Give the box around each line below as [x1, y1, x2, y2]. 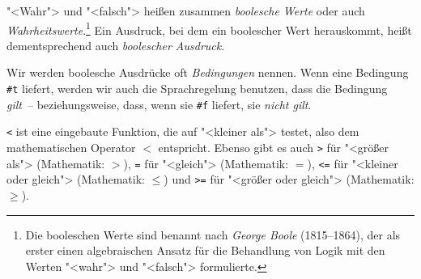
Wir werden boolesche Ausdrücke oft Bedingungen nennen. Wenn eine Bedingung [6, 64, 409, 81]
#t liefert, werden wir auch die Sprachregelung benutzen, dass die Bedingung [6, 80, 388, 97]
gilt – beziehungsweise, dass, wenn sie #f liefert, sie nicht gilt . [6, 95, 312, 112]
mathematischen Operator [6, 139, 136, 155]
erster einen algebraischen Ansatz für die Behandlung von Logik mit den [25, 242, 385, 259]
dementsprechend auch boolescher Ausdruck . [6, 36, 225, 53]
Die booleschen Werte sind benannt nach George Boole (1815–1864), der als [25, 226, 401, 243]
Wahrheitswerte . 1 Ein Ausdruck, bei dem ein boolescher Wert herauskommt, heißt [6, 19, 412, 38]
